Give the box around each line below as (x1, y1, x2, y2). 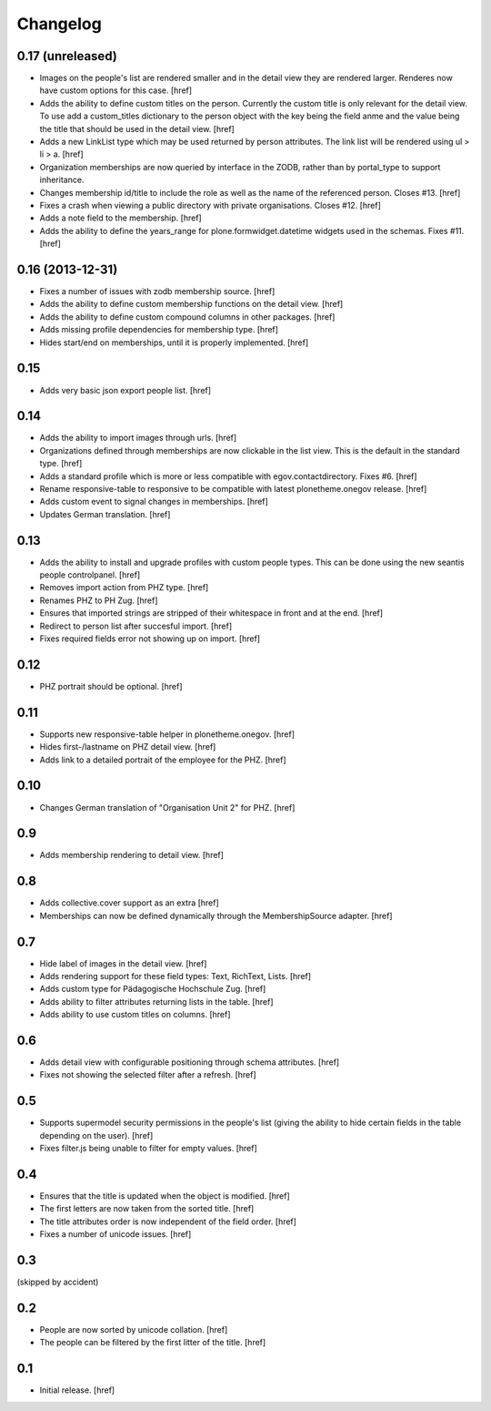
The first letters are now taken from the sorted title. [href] (39, 1203, 255, 1214)
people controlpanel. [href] (39, 569, 141, 580)
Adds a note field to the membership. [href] (39, 212, 202, 223)
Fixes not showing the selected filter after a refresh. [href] (39, 1069, 256, 1080)
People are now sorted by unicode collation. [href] (39, 1324, 228, 1335)
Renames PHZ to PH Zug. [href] (39, 595, 158, 606)
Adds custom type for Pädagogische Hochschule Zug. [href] (39, 984, 266, 995)
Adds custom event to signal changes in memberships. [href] (39, 496, 268, 507)
